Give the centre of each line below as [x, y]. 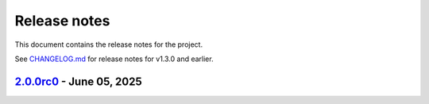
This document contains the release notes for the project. [108, 44]
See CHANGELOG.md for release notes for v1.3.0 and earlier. [114, 59]
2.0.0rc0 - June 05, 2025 [78, 81]
